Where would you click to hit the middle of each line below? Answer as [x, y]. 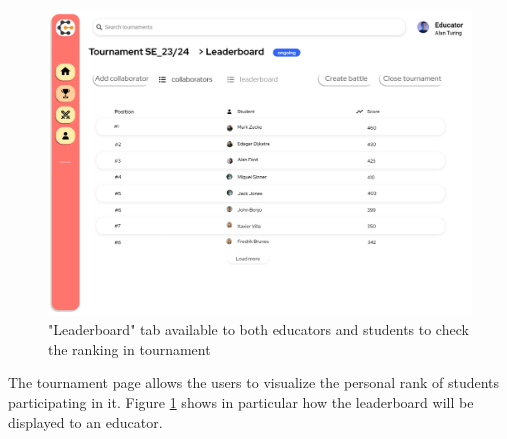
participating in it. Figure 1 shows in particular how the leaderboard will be [241, 402]
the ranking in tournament [129, 348]
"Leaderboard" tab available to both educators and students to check [258, 329]
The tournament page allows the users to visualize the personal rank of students [254, 382]
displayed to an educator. [85, 421]
